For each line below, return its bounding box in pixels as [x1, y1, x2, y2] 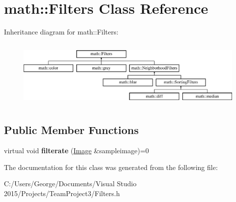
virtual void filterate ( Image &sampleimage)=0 [4, 145, 149, 156]
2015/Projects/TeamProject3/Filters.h [4, 188, 120, 199]
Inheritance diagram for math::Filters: [4, 27, 118, 37]
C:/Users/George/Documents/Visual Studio [4, 178, 137, 189]
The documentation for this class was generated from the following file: [4, 162, 218, 172]
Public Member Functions [4, 122, 139, 137]
